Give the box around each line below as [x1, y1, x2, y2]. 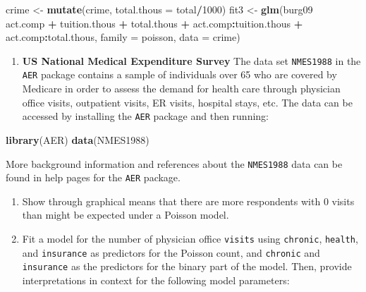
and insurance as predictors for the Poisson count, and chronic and [22, 245, 320, 260]
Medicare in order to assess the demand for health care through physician [22, 81, 341, 96]
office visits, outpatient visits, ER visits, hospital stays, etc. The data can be [22, 95, 353, 109]
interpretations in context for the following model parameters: [22, 273, 290, 287]
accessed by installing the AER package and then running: [22, 109, 269, 123]
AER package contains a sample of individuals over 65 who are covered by [22, 67, 337, 82]
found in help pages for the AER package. [6, 170, 181, 185]
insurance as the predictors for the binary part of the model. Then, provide [22, 259, 352, 274]
